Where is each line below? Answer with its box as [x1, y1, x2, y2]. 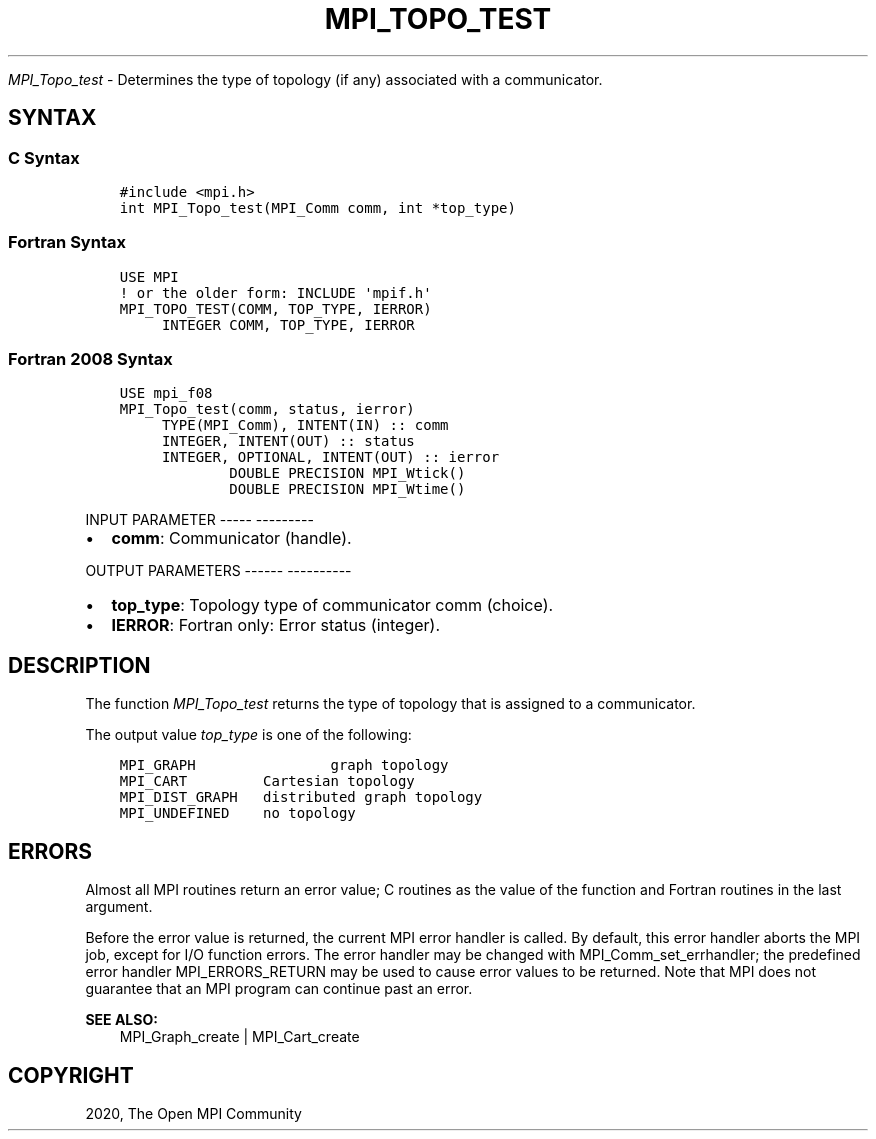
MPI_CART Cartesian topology [119, 773, 415, 790]
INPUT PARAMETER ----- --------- [85, 511, 314, 529]
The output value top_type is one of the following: [85, 726, 412, 744]
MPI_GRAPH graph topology [119, 757, 449, 774]
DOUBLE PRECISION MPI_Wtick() [229, 465, 466, 482]
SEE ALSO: [85, 1011, 158, 1029]
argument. [85, 898, 153, 916]
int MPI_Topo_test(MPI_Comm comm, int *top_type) [119, 199, 516, 216]
